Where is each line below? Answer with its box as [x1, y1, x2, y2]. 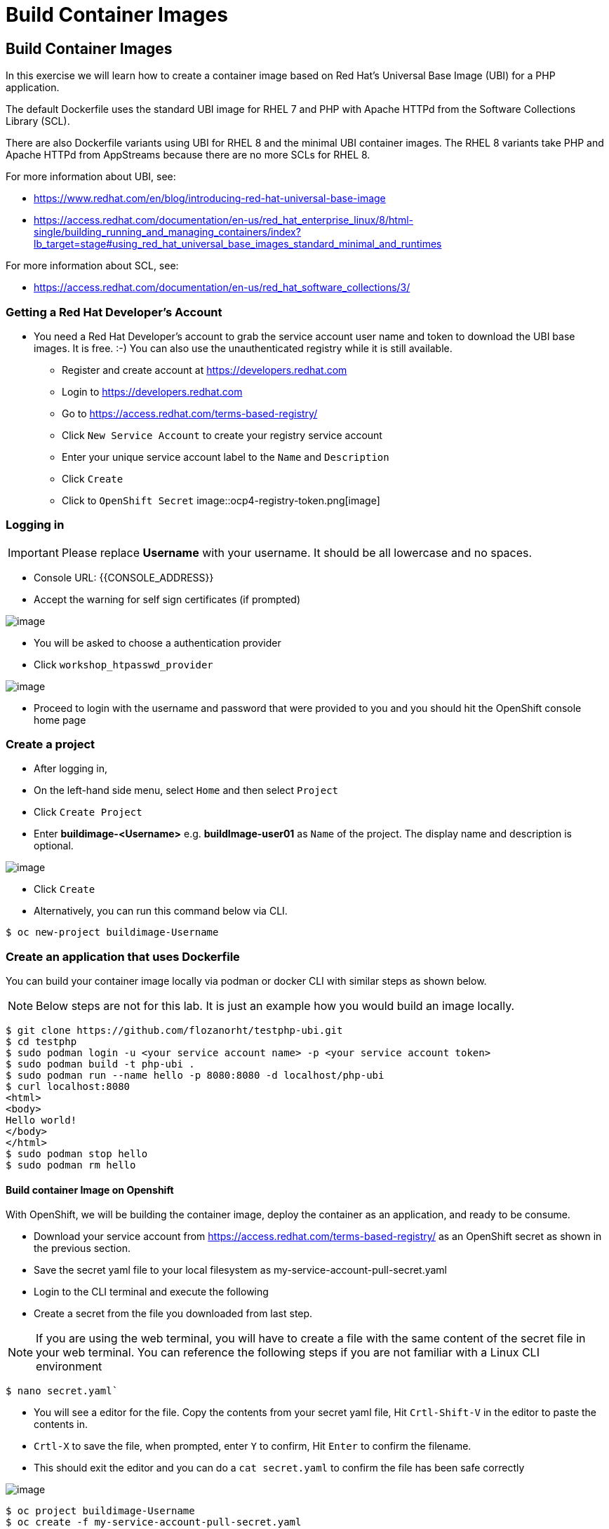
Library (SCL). [6, 115, 70, 128]
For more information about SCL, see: [6, 260, 179, 272]
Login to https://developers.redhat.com [62, 385, 243, 398]
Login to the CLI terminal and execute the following [34, 1286, 269, 1298]
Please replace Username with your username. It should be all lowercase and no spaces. [61, 545, 533, 560]
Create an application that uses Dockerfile [6, 949, 240, 964]
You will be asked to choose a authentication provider [34, 636, 281, 649]
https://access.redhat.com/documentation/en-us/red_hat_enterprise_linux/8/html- [34, 214, 414, 227]
